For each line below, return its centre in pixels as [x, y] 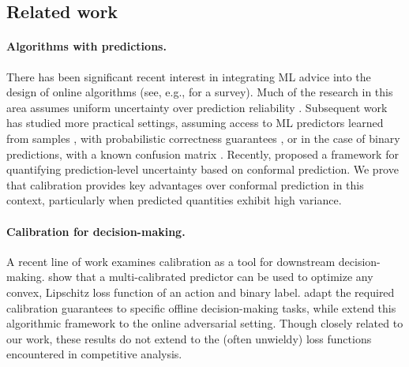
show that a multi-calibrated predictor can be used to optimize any [211, 277]
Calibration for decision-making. [96, 231]
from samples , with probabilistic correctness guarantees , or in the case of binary [203, 138]
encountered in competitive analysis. [94, 354]
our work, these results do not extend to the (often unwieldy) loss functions [189, 338]
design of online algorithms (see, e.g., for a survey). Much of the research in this [200, 92]
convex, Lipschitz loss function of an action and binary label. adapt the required [201, 292]
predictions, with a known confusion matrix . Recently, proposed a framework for [203, 154]
